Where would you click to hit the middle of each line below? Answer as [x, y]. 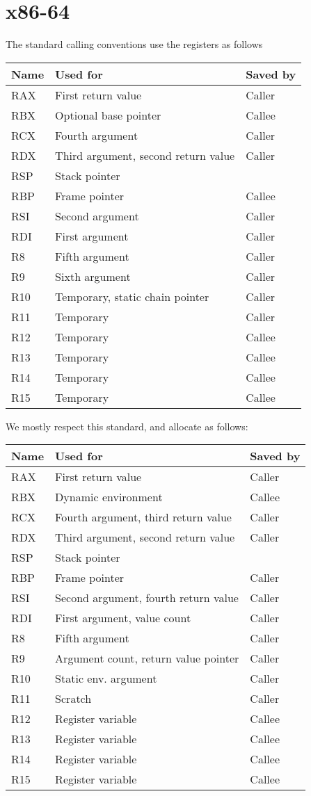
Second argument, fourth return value [147, 598]
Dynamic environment [109, 497]
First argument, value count [123, 618]
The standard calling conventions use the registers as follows [134, 44]
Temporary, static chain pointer [132, 296]
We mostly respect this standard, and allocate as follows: [127, 426]
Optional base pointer [108, 115]
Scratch [73, 699]
